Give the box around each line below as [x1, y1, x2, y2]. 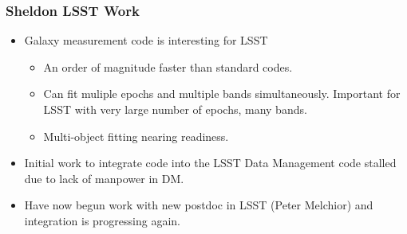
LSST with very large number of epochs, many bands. [43, 101, 307, 117]
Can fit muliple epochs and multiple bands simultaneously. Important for [43, 85, 401, 102]
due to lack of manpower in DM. [24, 170, 184, 186]
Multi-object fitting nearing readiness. [43, 127, 229, 144]
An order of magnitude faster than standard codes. [43, 58, 293, 75]
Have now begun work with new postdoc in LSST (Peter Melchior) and [24, 197, 373, 213]
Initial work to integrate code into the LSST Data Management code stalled [24, 154, 397, 171]
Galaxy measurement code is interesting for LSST [24, 32, 268, 49]
